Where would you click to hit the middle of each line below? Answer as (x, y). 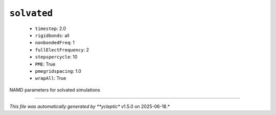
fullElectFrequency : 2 (62, 50)
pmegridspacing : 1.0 (58, 71)
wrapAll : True (51, 78)
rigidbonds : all (52, 35)
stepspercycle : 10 (56, 57)
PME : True (45, 64)
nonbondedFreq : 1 (55, 43)
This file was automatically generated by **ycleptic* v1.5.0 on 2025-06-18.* (90, 106)
